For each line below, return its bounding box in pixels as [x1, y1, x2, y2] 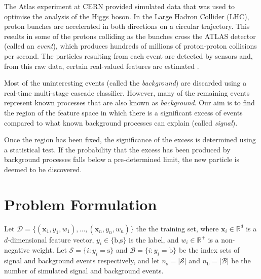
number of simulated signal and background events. [4, 265, 164, 275]
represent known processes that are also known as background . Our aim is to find [4, 97, 255, 108]
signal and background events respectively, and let [4, 255, 160, 266]
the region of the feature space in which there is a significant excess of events [4, 107, 243, 117]
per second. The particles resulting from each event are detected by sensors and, [4, 50, 253, 61]
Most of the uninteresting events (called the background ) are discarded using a [4, 77, 247, 88]
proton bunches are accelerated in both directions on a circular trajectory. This [4, 21, 250, 31]
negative [4, 245, 30, 255]
